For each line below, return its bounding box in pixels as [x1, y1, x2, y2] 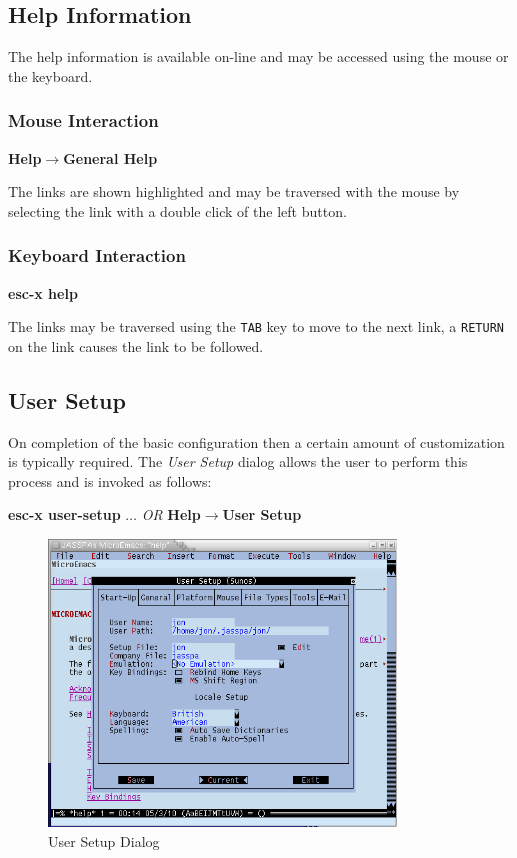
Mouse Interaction [8, 108, 159, 133]
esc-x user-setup [8, 504, 121, 525]
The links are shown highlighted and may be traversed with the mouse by [8, 181, 460, 202]
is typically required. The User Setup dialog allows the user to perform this [8, 451, 468, 472]
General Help [63, 147, 158, 168]
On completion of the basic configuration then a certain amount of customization [8, 431, 505, 452]
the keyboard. [8, 65, 93, 86]
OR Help [141, 504, 201, 525]
